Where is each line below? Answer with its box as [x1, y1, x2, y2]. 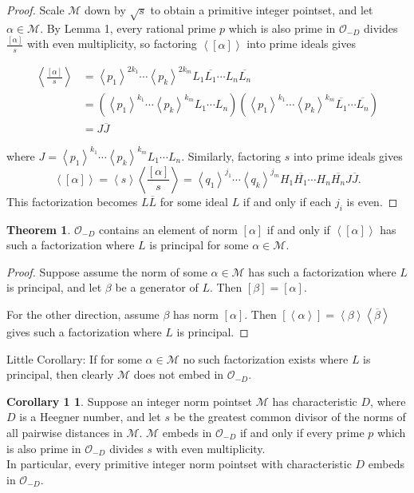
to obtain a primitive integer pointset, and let [150, 2, 373, 18]
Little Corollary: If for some [6, 350, 142, 367]
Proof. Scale [6, 2, 65, 18]
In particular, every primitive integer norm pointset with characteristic [6, 455, 352, 472]
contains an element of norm [98, 221, 238, 237]
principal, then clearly [6, 366, 114, 383]
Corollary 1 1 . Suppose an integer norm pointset [6, 392, 253, 409]
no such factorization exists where [183, 350, 349, 367]
